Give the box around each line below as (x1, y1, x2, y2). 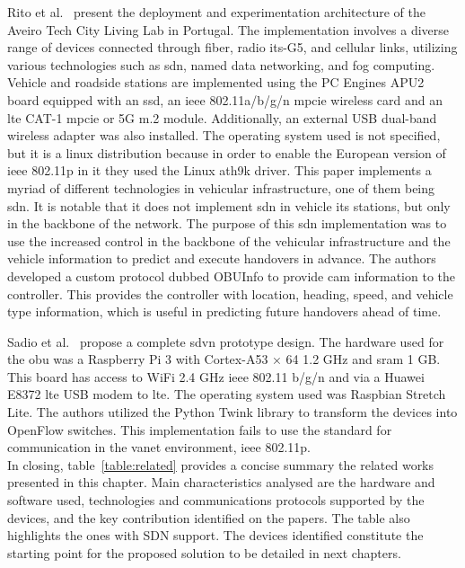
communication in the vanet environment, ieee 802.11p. (7, 438, 311, 457)
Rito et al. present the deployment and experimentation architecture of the (7, 3, 426, 21)
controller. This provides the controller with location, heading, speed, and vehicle (7, 284, 453, 303)
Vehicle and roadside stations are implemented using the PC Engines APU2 (7, 73, 425, 92)
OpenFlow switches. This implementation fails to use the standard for (7, 420, 392, 439)
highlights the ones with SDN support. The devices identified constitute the (7, 526, 424, 545)
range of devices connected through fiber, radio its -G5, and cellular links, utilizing (7, 38, 458, 57)
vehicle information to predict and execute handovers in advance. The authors (7, 249, 436, 268)
